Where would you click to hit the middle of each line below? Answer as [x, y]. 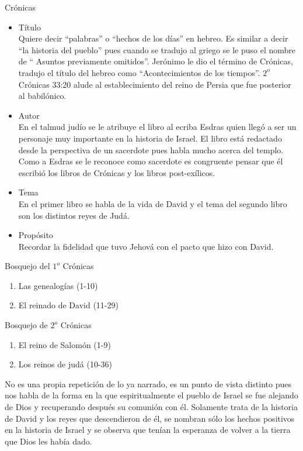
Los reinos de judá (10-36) [65, 364]
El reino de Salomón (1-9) [65, 344]
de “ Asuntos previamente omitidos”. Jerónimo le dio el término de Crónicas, [156, 61]
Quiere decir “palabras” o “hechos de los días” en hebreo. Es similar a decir [153, 38]
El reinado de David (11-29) [68, 305]
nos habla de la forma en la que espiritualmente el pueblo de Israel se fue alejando [151, 395]
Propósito [36, 235]
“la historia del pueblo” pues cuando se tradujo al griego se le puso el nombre [157, 49]
